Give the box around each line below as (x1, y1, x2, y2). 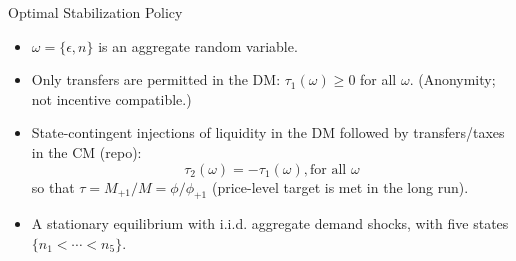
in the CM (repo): (31, 141, 142, 162)
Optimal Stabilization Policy (8, 2, 183, 22)
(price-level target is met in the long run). (211, 176, 469, 197)
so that (31, 176, 75, 197)
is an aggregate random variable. (98, 35, 298, 56)
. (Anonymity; (409, 69, 496, 90)
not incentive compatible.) (31, 88, 192, 109)
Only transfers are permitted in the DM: (31, 69, 281, 90)
